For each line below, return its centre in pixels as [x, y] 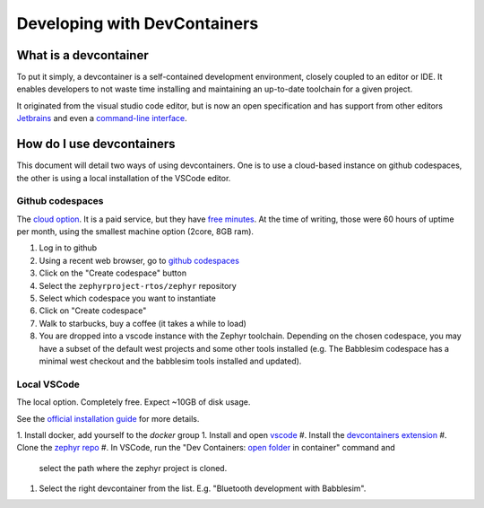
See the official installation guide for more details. [108, 418]
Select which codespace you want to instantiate [128, 298]
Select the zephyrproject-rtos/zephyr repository [138, 285]
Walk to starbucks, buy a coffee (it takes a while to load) [143, 323]
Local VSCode [48, 384]
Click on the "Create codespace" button [113, 273]
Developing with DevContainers [138, 23]
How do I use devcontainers [96, 144]
